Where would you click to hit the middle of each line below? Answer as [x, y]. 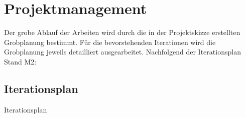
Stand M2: [20, 61]
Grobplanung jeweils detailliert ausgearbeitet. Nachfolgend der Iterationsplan [122, 52]
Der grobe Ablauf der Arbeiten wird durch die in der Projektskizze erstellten [122, 32]
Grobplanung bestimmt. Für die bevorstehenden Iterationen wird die [110, 42]
